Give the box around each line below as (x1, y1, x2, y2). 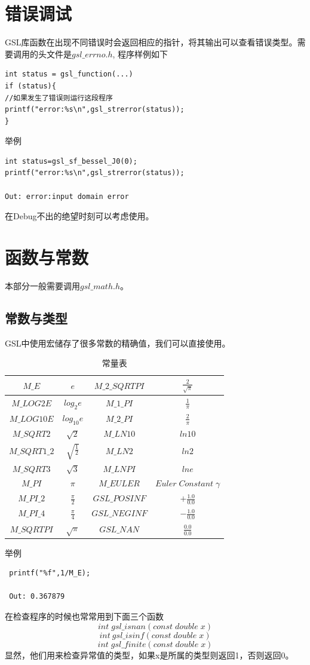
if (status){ (5, 81, 56, 90)
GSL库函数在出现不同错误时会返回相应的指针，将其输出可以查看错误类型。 (5, 36, 297, 48)
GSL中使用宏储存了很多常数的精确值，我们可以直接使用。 (5, 336, 231, 349)
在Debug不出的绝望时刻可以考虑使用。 (5, 210, 154, 222)
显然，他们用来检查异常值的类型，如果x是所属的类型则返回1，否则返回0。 (5, 648, 294, 661)
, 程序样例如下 (112, 47, 168, 60)
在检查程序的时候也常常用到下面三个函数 (5, 610, 164, 623)
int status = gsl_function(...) (5, 70, 133, 79)
